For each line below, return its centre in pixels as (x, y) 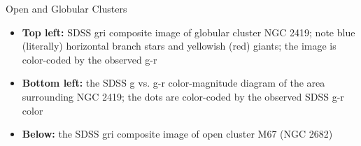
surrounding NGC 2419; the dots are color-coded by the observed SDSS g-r (183, 96)
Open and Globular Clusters (66, 8)
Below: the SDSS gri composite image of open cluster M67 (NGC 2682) (177, 134)
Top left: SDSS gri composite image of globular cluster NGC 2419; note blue (189, 32)
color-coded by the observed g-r (90, 59)
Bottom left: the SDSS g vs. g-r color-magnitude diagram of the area (174, 83)
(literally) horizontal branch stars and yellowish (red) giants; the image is (179, 46)
